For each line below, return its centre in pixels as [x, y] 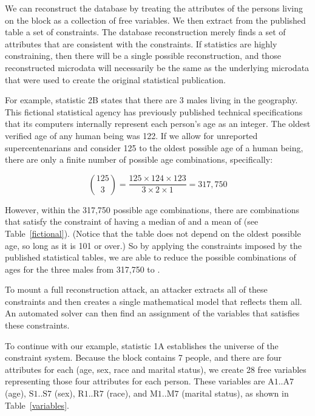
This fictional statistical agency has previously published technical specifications [154, 111]
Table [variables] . [37, 405]
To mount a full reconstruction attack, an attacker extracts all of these [136, 289]
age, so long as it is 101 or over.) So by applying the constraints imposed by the [154, 245]
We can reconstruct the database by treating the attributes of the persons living [154, 8]
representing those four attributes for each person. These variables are [135, 381]
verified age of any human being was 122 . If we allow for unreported [131, 135]
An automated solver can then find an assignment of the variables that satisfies [152, 313]
